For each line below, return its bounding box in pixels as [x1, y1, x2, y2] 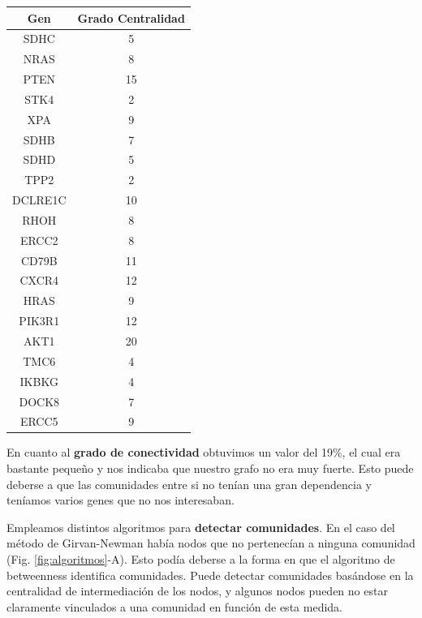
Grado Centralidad [77, 9, 185, 26]
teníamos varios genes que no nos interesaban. [6, 491, 235, 509]
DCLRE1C [12, 191, 67, 208]
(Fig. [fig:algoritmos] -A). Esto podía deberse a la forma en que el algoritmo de [6, 551, 395, 568]
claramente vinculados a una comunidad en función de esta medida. [6, 598, 342, 615]
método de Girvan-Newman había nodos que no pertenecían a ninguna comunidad [6, 534, 416, 551]
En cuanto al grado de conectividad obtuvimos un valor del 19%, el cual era [6, 444, 401, 461]
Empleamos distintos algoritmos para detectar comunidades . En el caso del [6, 518, 395, 535]
